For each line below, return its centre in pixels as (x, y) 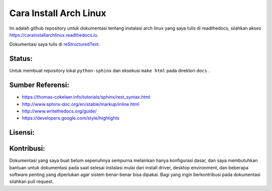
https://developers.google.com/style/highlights (71, 118)
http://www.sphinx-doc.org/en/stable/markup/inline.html (81, 104)
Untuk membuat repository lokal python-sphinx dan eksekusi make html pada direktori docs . (110, 71)
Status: (21, 59)
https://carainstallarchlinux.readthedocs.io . (54, 35)
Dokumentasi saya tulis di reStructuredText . (55, 44)
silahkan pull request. (31, 181)
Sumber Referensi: (39, 85)
